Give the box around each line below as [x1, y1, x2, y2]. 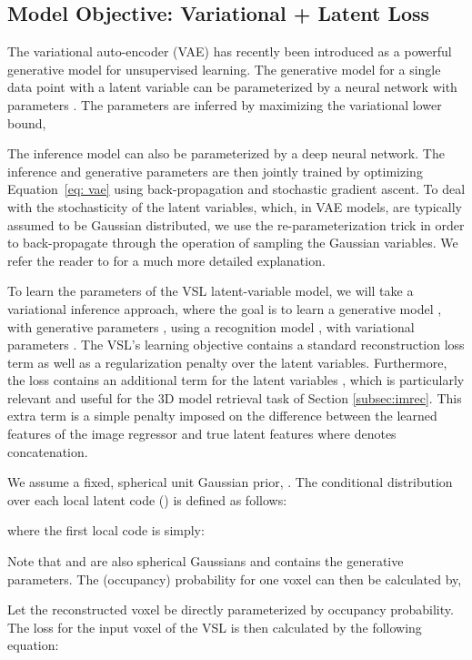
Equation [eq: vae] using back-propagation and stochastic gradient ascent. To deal [7, 179, 466, 198]
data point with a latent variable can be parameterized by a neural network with [7, 77, 457, 96]
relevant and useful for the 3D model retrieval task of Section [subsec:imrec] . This [7, 388, 462, 407]
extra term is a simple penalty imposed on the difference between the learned [7, 406, 437, 425]
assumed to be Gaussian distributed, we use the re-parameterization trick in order [7, 215, 465, 234]
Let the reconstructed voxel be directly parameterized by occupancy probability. [7, 600, 454, 619]
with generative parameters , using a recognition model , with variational [7, 317, 415, 336]
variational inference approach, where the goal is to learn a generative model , [7, 299, 442, 318]
